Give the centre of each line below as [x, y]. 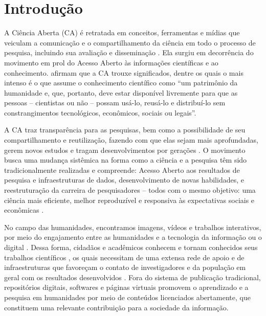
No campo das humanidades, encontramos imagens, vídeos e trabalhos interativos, [133, 227]
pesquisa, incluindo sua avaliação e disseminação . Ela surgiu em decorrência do [129, 52]
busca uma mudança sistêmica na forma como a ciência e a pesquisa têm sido [126, 160]
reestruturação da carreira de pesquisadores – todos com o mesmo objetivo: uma [130, 190]
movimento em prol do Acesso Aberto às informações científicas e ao [111, 62]
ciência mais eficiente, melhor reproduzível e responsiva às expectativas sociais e [129, 200]
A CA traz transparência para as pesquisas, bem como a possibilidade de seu [125, 130]
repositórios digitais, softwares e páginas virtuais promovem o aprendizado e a [126, 287]
